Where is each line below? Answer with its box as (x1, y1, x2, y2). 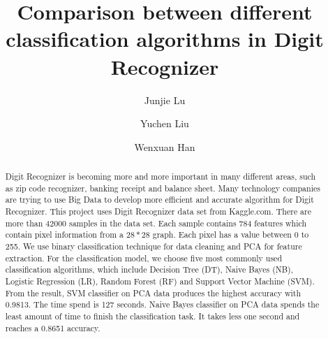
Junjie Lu (144, 92, 186, 107)
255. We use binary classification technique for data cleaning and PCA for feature (5, 240, 302, 252)
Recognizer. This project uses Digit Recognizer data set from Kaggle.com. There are (5, 205, 312, 217)
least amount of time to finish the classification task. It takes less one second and (5, 310, 300, 322)
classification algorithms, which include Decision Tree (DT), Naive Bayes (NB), (5, 264, 294, 275)
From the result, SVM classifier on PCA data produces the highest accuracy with (5, 287, 301, 298)
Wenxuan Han (134, 139, 195, 154)
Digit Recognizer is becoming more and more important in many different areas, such (5, 171, 316, 182)
